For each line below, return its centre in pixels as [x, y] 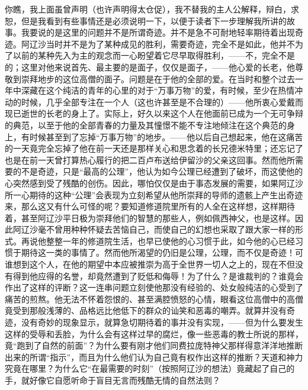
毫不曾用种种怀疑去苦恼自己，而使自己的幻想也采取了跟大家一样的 [166, 229]
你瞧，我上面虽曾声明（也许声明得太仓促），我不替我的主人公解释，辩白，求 [152, 9]
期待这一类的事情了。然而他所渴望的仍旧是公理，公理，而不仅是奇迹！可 [162, 252]
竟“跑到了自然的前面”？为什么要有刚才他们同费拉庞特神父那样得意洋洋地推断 [154, 345]
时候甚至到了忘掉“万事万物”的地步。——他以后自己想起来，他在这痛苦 [166, 136]
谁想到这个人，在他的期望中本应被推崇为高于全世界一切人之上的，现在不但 [150, 264]
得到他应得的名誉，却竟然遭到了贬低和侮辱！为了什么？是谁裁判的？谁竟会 [158, 275]
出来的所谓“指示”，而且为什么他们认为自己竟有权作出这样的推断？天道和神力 [154, 357]
